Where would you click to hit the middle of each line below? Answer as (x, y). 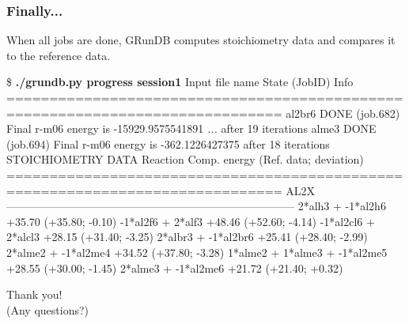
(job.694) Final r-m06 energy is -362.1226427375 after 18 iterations (168, 143)
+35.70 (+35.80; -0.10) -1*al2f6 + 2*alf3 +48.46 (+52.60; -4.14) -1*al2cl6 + (191, 221)
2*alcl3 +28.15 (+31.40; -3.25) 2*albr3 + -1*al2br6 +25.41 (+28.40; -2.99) (187, 237)
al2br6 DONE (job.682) (343, 113)
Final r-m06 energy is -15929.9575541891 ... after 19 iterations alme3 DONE (191, 128)
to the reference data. (59, 55)
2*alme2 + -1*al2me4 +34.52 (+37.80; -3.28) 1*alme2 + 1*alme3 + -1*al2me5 (197, 252)
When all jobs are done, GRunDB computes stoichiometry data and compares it (201, 40)
